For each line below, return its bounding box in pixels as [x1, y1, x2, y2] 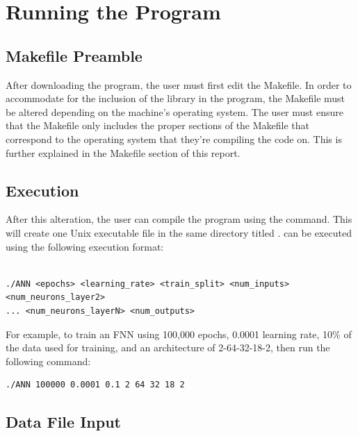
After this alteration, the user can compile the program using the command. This [6, 212, 352, 226]
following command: [6, 353, 91, 368]
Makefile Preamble [6, 44, 143, 66]
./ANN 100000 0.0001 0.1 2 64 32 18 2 [6, 380, 185, 390]
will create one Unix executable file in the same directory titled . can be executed [6, 225, 352, 240]
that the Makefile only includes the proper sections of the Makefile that [6, 118, 310, 133]
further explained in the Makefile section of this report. [6, 145, 241, 160]
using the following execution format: [6, 239, 164, 253]
